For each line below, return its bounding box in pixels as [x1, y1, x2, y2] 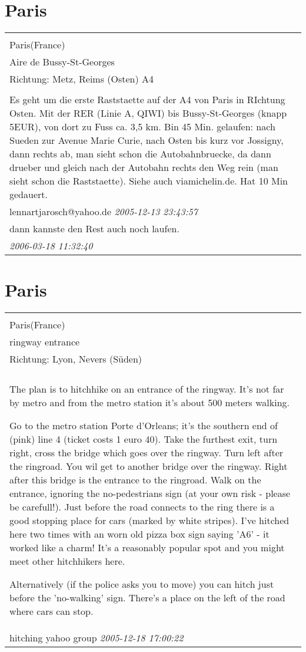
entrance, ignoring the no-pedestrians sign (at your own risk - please [9, 486, 291, 500]
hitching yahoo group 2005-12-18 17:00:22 [9, 631, 184, 645]
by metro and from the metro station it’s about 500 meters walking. [9, 396, 290, 410]
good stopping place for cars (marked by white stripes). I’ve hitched [9, 513, 290, 528]
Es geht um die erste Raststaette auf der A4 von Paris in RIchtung [9, 93, 285, 107]
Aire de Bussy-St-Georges [9, 55, 115, 69]
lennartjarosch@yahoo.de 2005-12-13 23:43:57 [9, 205, 198, 219]
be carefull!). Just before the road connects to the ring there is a [9, 500, 275, 514]
